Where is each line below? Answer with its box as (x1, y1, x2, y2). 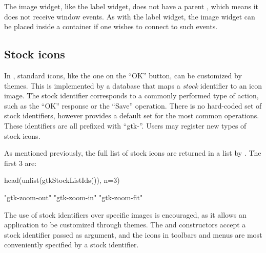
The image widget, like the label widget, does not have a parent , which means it (4, 1, 258, 11)
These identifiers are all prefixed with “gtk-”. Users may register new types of (4, 120, 247, 131)
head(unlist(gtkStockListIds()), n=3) (4, 175, 120, 185)
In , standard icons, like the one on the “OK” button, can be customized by (4, 70, 242, 80)
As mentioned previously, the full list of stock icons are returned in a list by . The (4, 147, 261, 158)
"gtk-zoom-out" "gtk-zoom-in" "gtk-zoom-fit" (4, 192, 143, 202)
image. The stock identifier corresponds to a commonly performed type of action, (4, 90, 259, 101)
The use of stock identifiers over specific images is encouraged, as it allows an (4, 209, 247, 220)
